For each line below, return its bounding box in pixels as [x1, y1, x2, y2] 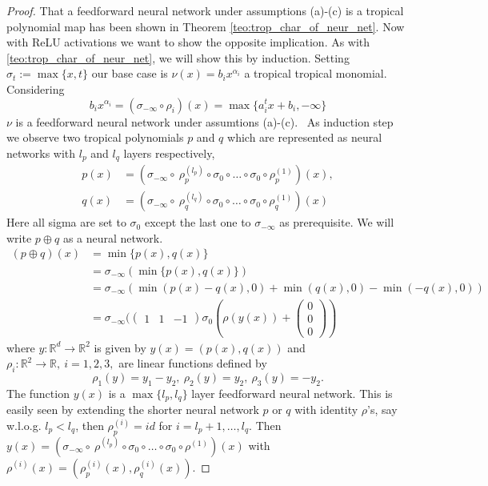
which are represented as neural [227, 129, 382, 146]
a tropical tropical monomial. [244, 65, 387, 82]
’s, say [367, 401, 398, 418]
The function [6, 384, 70, 401]
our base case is [91, 65, 168, 82]
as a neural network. [62, 229, 163, 246]
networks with [6, 144, 76, 161]
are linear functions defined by [118, 355, 267, 372]
